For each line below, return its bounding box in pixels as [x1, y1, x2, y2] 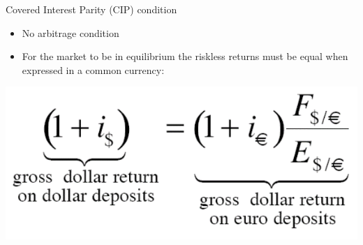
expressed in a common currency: [22, 62, 165, 77]
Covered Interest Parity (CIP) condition [6, 2, 177, 16]
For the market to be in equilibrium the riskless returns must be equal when [22, 49, 348, 64]
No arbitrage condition [22, 25, 119, 40]
